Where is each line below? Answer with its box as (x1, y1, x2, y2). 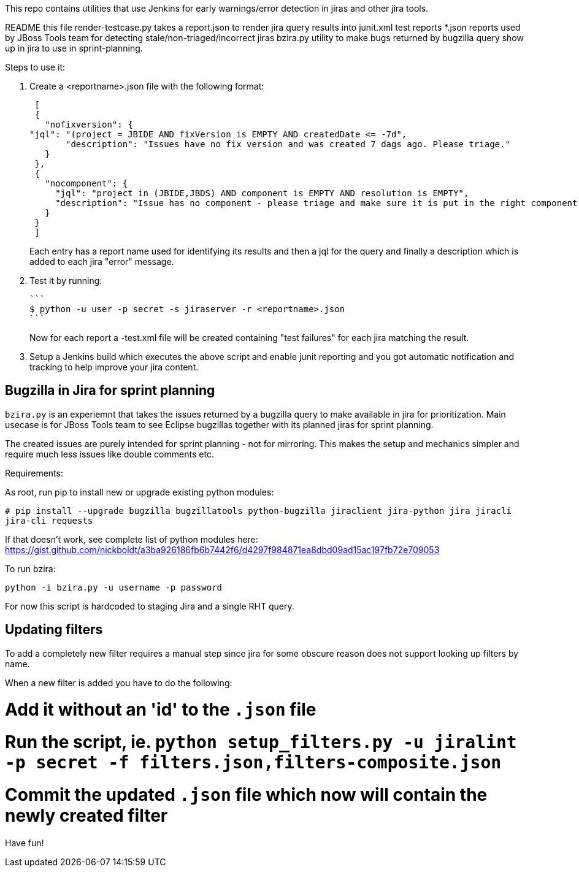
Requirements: (5, 467, 63, 478)
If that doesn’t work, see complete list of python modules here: (5, 534, 258, 545)
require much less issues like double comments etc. (5, 448, 214, 459)
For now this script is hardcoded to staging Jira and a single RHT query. (5, 600, 294, 611)
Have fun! (5, 837, 44, 848)
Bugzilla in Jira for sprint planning (5, 383, 215, 399)
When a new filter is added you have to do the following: (5, 677, 232, 688)
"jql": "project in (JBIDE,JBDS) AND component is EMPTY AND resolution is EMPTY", (55, 188, 469, 198)
